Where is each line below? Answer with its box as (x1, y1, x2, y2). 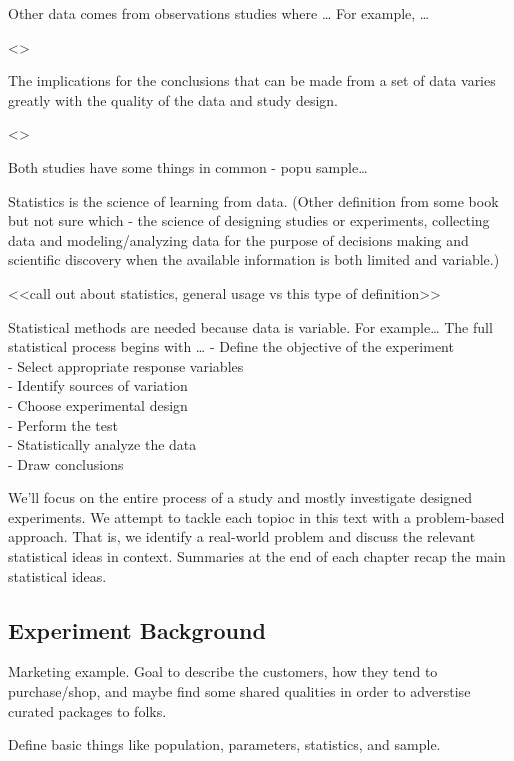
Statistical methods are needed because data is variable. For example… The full (8, 316, 493, 337)
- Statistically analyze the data (8, 434, 197, 455)
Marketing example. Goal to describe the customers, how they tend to (8, 661, 438, 682)
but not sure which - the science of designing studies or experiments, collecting (8, 210, 490, 231)
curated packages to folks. (8, 700, 167, 721)
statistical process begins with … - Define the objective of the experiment (8, 336, 454, 357)
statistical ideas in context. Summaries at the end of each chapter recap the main (8, 546, 506, 567)
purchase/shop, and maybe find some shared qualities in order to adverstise (8, 681, 471, 702)
